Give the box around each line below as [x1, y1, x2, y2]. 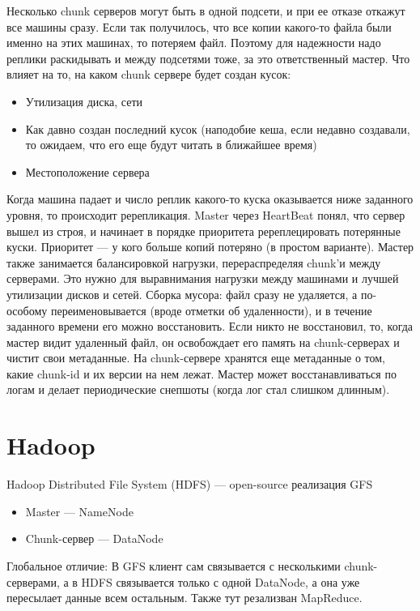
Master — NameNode [25, 502, 134, 519]
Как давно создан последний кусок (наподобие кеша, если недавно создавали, [25, 120, 410, 137]
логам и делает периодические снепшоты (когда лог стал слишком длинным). [6, 381, 390, 398]
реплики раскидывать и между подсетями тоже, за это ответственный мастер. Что [6, 49, 410, 66]
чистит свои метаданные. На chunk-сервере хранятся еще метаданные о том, [6, 349, 386, 366]
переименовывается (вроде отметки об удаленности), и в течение [50, 301, 372, 318]
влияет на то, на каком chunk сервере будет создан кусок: [6, 66, 291, 83]
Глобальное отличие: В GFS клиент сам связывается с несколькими [6, 557, 341, 574]
